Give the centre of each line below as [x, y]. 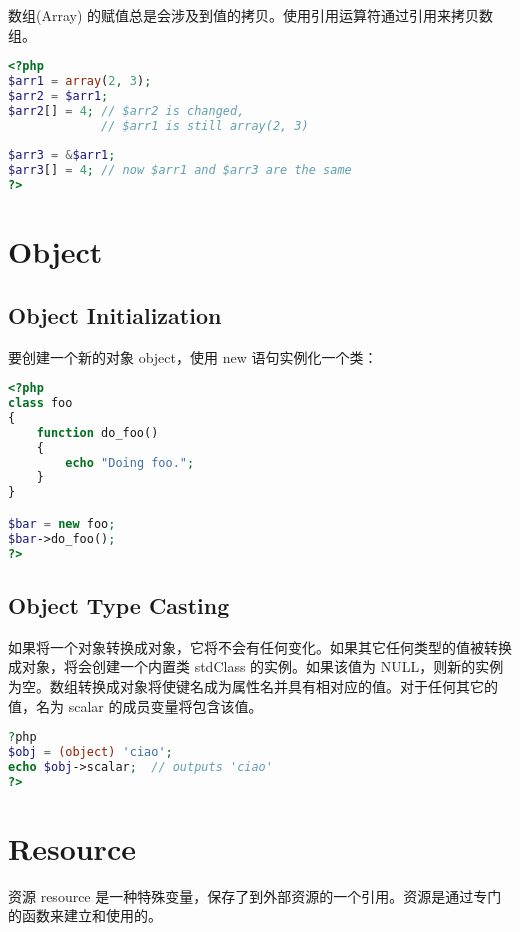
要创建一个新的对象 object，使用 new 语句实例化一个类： [193, 356]
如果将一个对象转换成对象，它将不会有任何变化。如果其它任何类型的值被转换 [260, 646]
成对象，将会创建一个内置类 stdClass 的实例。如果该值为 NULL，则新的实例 [256, 666]
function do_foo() [97, 432]
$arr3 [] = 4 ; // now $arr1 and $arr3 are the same [180, 170]
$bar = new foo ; [62, 523]
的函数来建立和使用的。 [85, 915]
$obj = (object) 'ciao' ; [90, 751]
